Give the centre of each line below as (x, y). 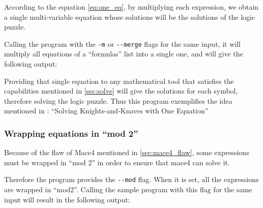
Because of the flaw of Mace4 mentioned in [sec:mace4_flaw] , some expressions (127, 152)
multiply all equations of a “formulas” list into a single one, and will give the (124, 54)
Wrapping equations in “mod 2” (71, 133)
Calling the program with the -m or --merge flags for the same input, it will (122, 43)
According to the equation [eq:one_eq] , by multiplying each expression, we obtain (131, 7)
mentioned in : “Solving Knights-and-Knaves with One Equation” (106, 111)
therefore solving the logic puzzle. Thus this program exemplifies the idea (118, 100)
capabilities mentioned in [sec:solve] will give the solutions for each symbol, (121, 91)
